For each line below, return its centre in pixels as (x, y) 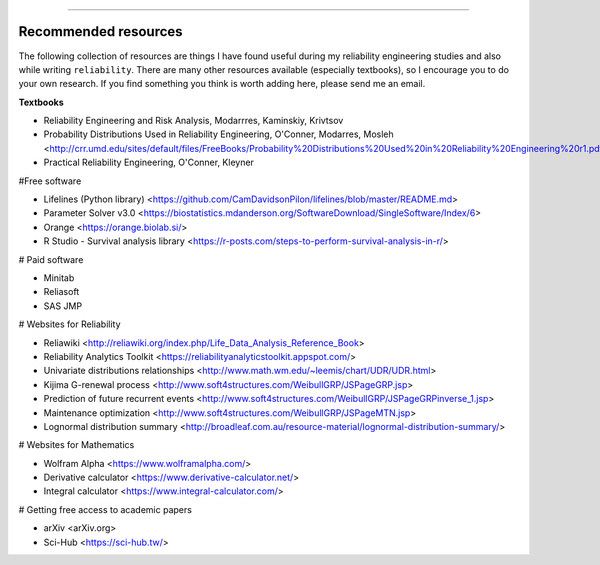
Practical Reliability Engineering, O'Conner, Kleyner (149, 162)
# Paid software (51, 259)
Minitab (59, 277)
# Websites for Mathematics (76, 445)
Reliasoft (61, 292)
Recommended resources (101, 31)
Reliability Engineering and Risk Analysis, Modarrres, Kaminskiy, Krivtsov (193, 121)
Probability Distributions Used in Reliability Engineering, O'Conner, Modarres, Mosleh (218, 134)
